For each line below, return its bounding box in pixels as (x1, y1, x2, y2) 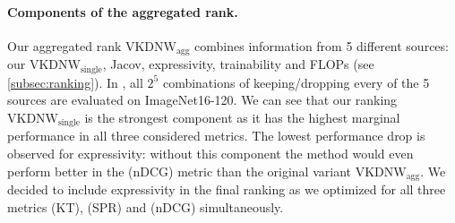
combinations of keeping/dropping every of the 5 (162, 73, 430, 91)
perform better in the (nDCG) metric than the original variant (7, 161, 352, 180)
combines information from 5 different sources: (194, 36, 449, 55)
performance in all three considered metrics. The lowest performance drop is (7, 126, 425, 145)
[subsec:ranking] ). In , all (7, 73, 143, 91)
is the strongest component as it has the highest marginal (84, 107, 400, 126)
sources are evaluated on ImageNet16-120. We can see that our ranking (7, 90, 398, 109)
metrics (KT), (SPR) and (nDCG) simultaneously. (7, 197, 284, 216)
